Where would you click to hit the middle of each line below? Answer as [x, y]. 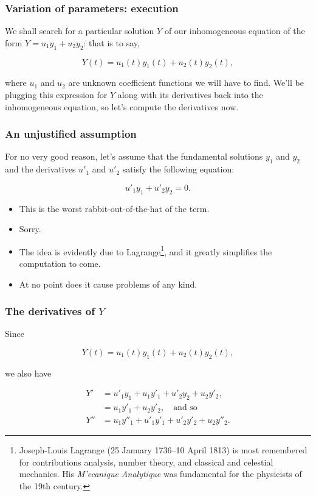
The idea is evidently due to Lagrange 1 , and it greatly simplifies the [146, 250]
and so [185, 408]
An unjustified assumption [71, 134]
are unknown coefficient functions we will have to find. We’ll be [186, 83]
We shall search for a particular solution [80, 31]
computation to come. [60, 264]
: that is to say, [112, 42]
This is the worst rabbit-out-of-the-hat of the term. [114, 208]
